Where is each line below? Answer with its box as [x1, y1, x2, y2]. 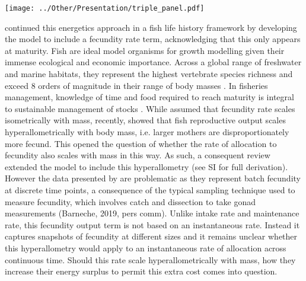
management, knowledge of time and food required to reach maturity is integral [5, 91, 294, 103]
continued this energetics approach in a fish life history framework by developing [5, 21, 297, 33]
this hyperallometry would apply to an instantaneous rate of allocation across [5, 241, 286, 254]
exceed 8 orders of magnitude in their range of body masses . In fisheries [5, 79, 268, 91]
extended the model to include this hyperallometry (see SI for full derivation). [5, 160, 288, 173]
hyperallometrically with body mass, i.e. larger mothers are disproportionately [5, 126, 289, 138]
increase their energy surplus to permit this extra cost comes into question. [5, 265, 278, 277]
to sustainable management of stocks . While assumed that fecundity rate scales [5, 102, 295, 114]
